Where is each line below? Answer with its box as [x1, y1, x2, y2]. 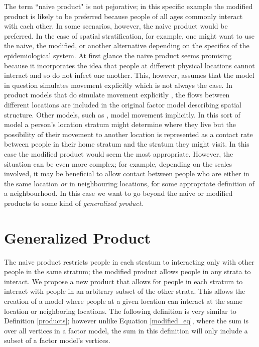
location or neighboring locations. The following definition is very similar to [4, 305, 236, 316]
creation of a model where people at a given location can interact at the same [4, 295, 242, 306]
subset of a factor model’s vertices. [4, 335, 110, 345]
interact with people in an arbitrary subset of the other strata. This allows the [4, 286, 245, 296]
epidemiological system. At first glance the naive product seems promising [4, 50, 232, 60]
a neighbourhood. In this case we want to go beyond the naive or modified [4, 188, 233, 198]
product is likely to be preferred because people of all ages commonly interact [4, 11, 243, 21]
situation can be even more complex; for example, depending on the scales [4, 158, 232, 169]
